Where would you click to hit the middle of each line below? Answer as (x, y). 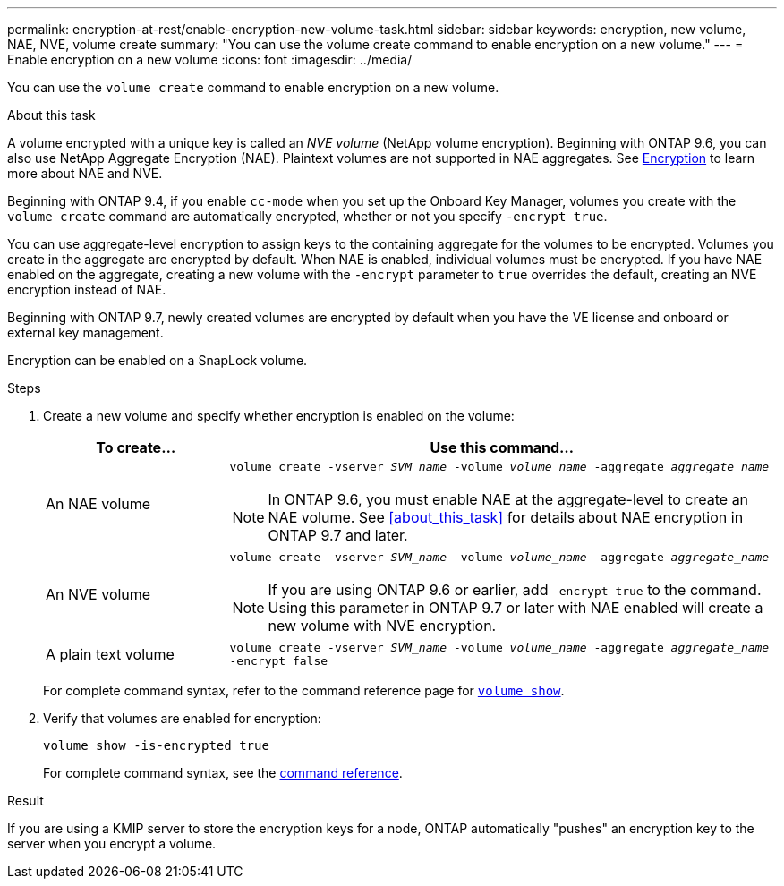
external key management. (85, 332)
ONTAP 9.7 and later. (338, 535)
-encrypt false (279, 661)
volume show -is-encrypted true (156, 745)
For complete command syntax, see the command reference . (223, 773)
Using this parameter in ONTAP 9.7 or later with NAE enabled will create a (516, 608)
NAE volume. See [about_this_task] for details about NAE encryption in (506, 517)
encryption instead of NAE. (87, 290)
